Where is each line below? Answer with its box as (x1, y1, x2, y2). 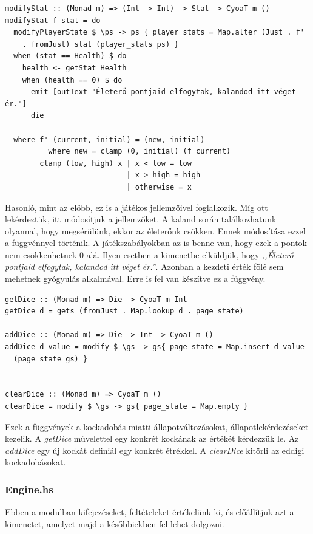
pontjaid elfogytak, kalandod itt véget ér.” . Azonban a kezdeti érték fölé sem (5, 260, 284, 273)
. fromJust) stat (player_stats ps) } (22, 39, 179, 49)
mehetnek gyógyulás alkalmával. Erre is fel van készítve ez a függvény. (5, 272, 266, 285)
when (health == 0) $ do (22, 75, 123, 84)
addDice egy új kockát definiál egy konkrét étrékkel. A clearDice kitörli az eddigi (5, 443, 305, 456)
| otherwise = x (126, 182, 192, 191)
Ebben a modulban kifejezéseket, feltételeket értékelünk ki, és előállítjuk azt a (5, 505, 294, 518)
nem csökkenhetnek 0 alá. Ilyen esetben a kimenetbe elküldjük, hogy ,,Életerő (5, 248, 294, 261)
